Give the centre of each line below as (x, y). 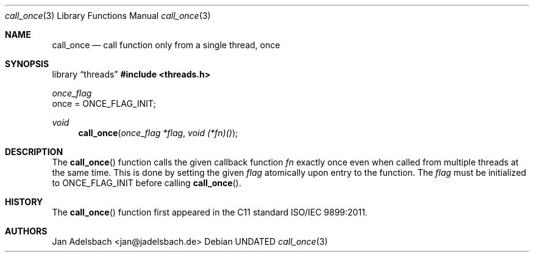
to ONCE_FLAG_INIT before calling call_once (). (147, 183)
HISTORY (24, 202)
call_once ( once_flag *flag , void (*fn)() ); (158, 133)
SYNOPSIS (27, 64)
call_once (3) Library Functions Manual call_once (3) (108, 16)
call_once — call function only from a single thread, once (166, 45)
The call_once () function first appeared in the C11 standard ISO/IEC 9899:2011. (210, 212)
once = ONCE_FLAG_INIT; (104, 103)
